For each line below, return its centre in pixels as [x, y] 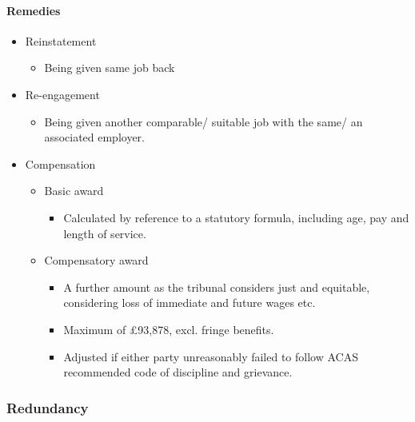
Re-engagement [62, 94]
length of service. [105, 233]
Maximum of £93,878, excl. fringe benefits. [169, 329]
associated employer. [94, 137]
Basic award [74, 191]
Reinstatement [61, 40]
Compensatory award [96, 260]
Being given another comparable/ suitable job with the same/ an [204, 121]
